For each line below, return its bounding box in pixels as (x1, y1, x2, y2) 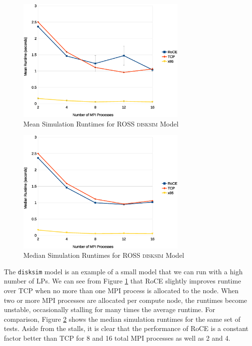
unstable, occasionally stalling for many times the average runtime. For (4, 304, 216, 315)
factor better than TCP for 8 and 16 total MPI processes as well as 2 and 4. (4, 333, 231, 343)
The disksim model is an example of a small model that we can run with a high (4, 266, 243, 276)
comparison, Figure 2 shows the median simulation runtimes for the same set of (4, 314, 240, 324)
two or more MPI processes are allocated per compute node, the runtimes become (4, 295, 247, 305)
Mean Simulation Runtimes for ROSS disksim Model (23, 118, 179, 128)
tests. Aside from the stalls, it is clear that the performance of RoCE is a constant (4, 323, 249, 333)
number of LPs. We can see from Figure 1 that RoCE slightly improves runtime (4, 276, 241, 286)
